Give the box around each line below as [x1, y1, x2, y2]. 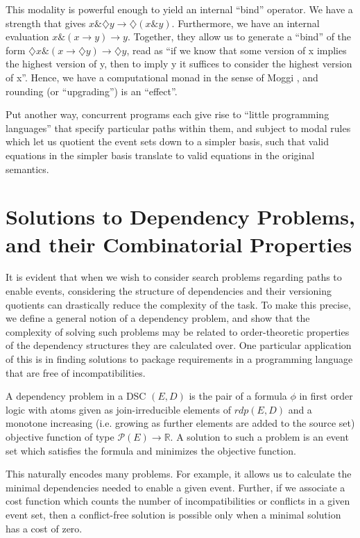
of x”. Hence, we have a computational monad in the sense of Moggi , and [6, 70, 318, 84]
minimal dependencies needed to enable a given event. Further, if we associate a [6, 480, 345, 494]
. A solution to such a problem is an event [170, 429, 349, 443]
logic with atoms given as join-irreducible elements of [6, 402, 232, 416]
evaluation [6, 29, 49, 44]
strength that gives [6, 15, 86, 30]
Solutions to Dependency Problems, [6, 202, 355, 231]
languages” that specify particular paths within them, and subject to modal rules [6, 120, 351, 135]
